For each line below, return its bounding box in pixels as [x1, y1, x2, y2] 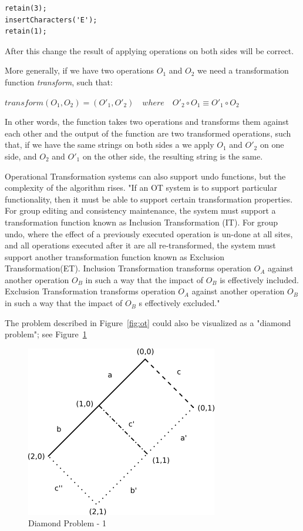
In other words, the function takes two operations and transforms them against [5, 115, 289, 128]
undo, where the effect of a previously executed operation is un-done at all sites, [5, 227, 293, 240]
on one [260, 138, 284, 151]
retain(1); [5, 27, 47, 36]
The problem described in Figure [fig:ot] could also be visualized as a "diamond [5, 316, 291, 328]
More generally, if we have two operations [5, 64, 154, 77]
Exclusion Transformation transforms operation [5, 285, 176, 297]
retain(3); [5, 4, 47, 12]
